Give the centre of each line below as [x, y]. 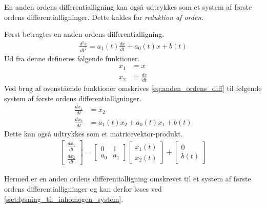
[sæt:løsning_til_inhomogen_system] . [64, 199]
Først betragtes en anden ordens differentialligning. [84, 34]
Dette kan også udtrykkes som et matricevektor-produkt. [94, 133]
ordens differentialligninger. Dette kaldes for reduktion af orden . [104, 17]
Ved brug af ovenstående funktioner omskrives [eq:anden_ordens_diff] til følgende [133, 88]
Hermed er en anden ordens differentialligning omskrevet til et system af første [128, 179]
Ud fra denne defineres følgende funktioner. [72, 58]
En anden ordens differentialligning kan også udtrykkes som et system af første [128, 7]
